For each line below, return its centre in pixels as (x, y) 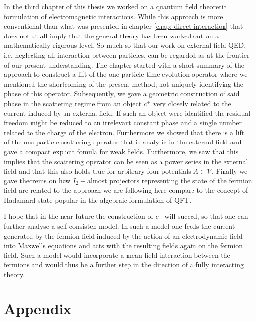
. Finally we (230, 171)
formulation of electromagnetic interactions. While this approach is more (113, 16)
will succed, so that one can (206, 216)
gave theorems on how (37, 180)
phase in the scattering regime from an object (73, 103)
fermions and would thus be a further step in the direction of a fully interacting (124, 265)
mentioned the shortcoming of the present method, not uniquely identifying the (124, 84)
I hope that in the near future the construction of (79, 216)
